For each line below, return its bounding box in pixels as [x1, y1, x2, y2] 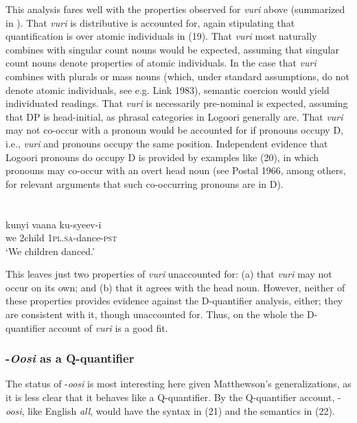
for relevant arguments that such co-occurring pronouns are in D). [5, 176, 284, 191]
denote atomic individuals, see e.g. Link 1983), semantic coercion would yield [5, 82, 330, 97]
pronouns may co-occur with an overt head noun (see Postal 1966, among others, [5, 163, 346, 178]
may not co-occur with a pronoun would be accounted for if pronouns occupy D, [5, 123, 344, 137]
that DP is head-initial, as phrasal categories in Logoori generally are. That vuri [5, 109, 343, 123]
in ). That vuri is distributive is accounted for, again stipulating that [5, 15, 295, 29]
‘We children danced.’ [5, 243, 95, 258]
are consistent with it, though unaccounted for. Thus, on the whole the [5, 307, 304, 322]
